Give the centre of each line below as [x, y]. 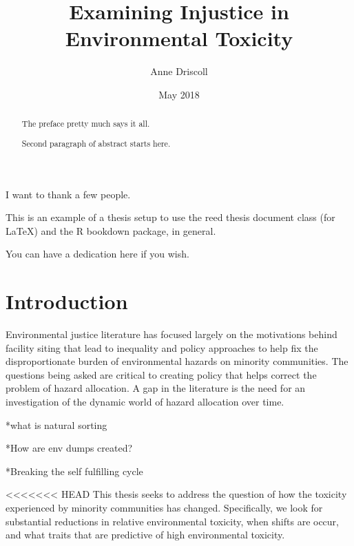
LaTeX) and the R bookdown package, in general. [111, 230]
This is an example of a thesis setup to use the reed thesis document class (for [170, 217]
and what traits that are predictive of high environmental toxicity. [145, 535]
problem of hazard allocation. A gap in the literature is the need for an [156, 388]
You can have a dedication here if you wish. [97, 254]
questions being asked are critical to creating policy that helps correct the [161, 374]
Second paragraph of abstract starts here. [96, 143]
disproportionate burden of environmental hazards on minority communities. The [177, 361]
